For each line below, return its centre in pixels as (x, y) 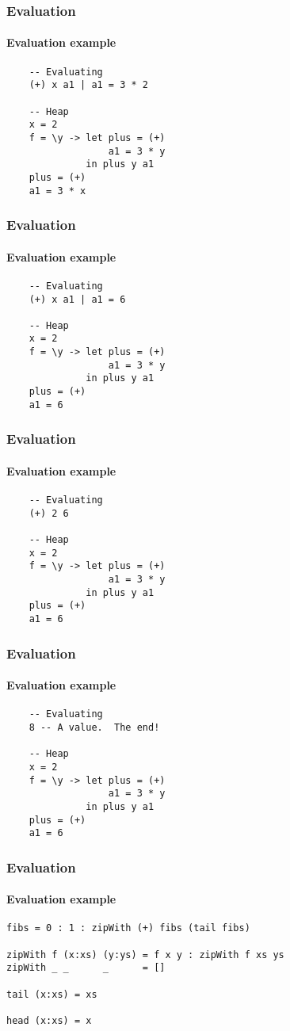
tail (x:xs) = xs (52, 994)
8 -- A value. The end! (94, 727)
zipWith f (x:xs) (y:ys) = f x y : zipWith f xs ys (145, 955)
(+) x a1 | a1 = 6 (77, 299)
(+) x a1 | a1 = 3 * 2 (88, 85)
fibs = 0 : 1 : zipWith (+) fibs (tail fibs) (128, 928)
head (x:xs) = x (49, 1021)
